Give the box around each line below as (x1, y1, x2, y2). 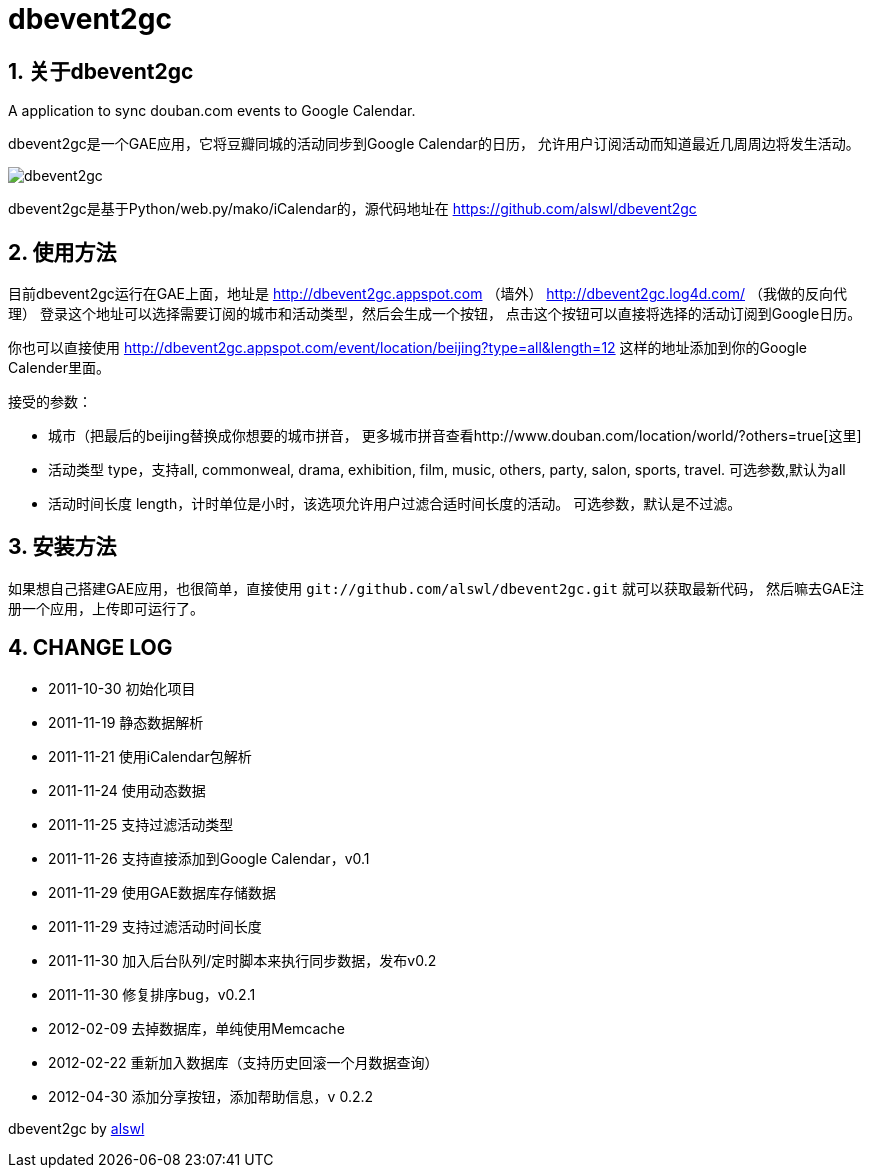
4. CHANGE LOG (8, 635, 173, 661)
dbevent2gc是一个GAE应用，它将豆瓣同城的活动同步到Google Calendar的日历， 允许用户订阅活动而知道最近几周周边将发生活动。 (8, 135, 860, 153)
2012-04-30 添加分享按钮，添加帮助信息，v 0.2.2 (48, 1087, 374, 1105)
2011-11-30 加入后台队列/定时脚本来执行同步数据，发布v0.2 (48, 951, 437, 969)
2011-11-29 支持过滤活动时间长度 (48, 917, 262, 935)
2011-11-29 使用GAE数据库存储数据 (48, 883, 276, 901)
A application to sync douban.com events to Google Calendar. (8, 102, 416, 120)
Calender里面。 (8, 359, 110, 377)
